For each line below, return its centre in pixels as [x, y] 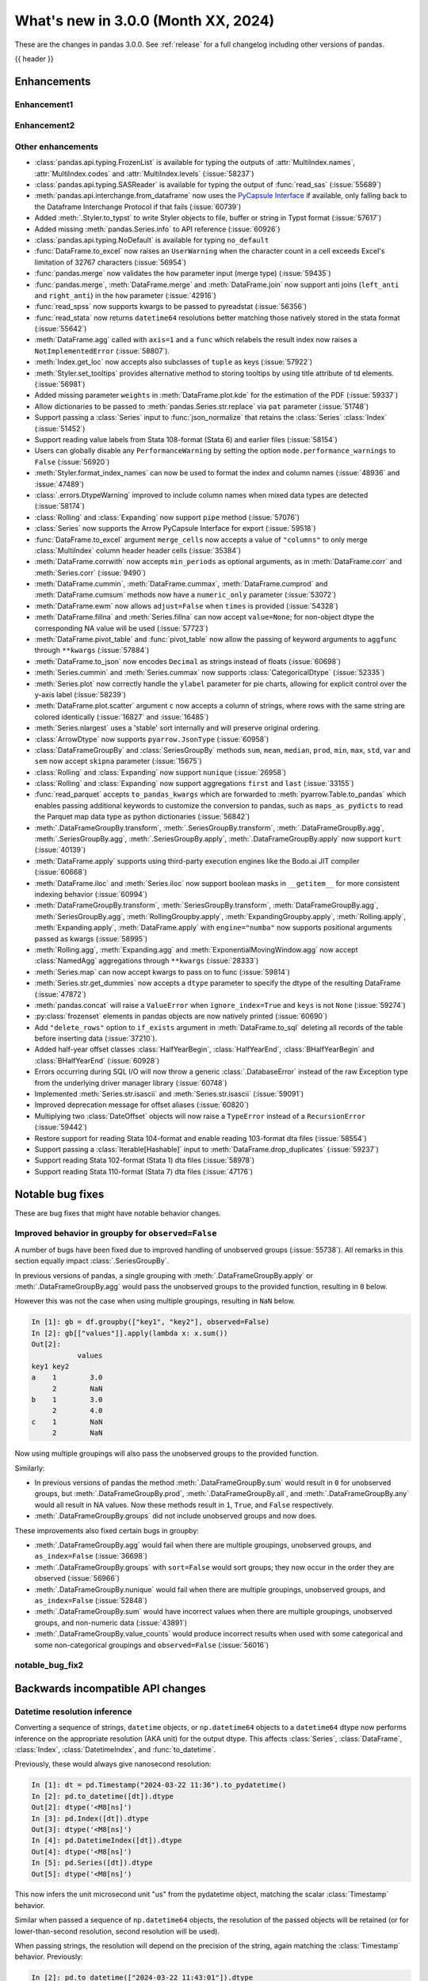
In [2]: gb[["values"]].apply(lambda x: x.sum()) [130, 1333]
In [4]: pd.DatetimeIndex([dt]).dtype [107, 1841]
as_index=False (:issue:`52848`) [91, 1600]
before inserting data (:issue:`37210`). [96, 1039]
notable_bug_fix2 [49, 1666]
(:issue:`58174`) [59, 506]
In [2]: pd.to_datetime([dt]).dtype [103, 1796]
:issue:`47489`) [59, 484]
